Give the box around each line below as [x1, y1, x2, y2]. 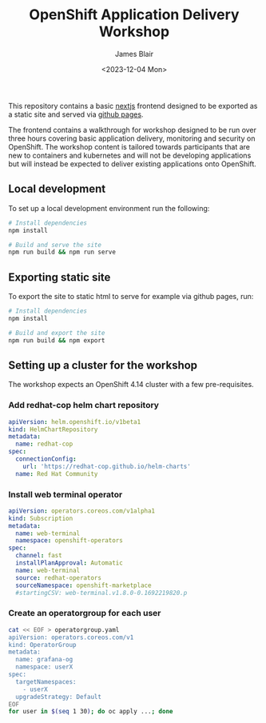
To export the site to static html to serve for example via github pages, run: [8, 292, 254, 302]
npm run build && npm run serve [8, 248, 116, 257]
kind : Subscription [8, 514, 73, 522]
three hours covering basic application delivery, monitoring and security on [8, 134, 256, 143]
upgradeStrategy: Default [15, 693, 102, 701]
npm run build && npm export [8, 336, 105, 345]
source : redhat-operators [15, 573, 102, 581]
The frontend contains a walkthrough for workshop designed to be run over [8, 125, 257, 134]
